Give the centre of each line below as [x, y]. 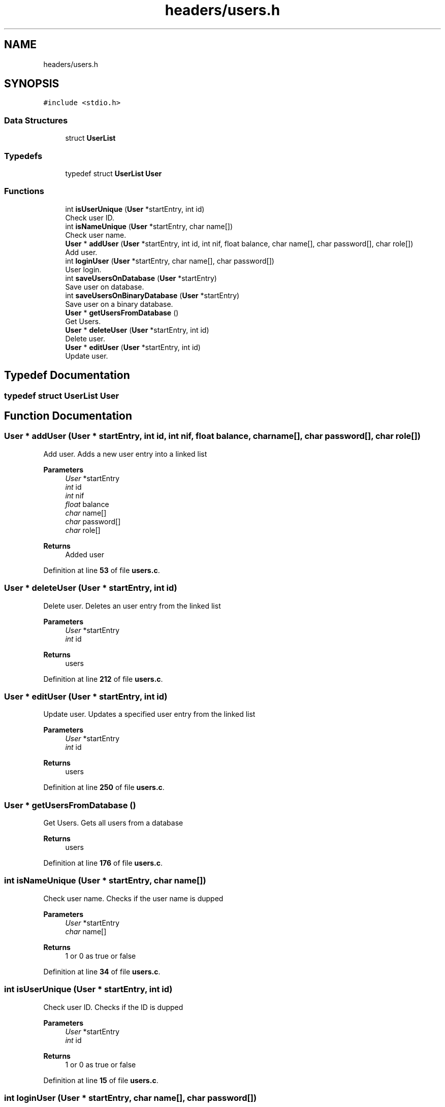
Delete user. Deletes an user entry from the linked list [132, 606]
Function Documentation [68, 416]
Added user [85, 554]
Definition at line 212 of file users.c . [103, 679]
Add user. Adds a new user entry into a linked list [125, 454]
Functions [24, 191]
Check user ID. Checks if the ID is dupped [113, 1007]
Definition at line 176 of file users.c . [103, 863]
